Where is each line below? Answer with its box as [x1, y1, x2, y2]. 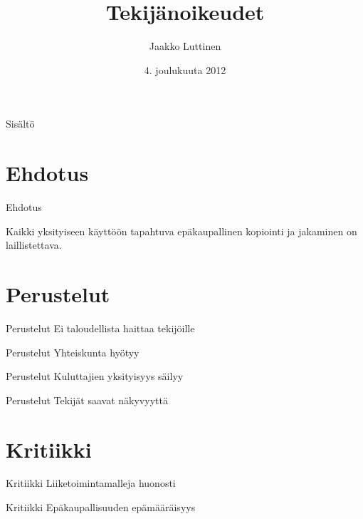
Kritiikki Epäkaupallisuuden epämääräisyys [6, 500, 196, 515]
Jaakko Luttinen [149, 38, 221, 53]
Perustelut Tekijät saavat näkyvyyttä [6, 392, 168, 407]
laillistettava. [6, 237, 62, 252]
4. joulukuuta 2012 [144, 62, 226, 77]
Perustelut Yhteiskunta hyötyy [6, 344, 140, 359]
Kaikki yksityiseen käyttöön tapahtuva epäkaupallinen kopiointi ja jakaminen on [6, 223, 357, 238]
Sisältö [6, 116, 35, 131]
